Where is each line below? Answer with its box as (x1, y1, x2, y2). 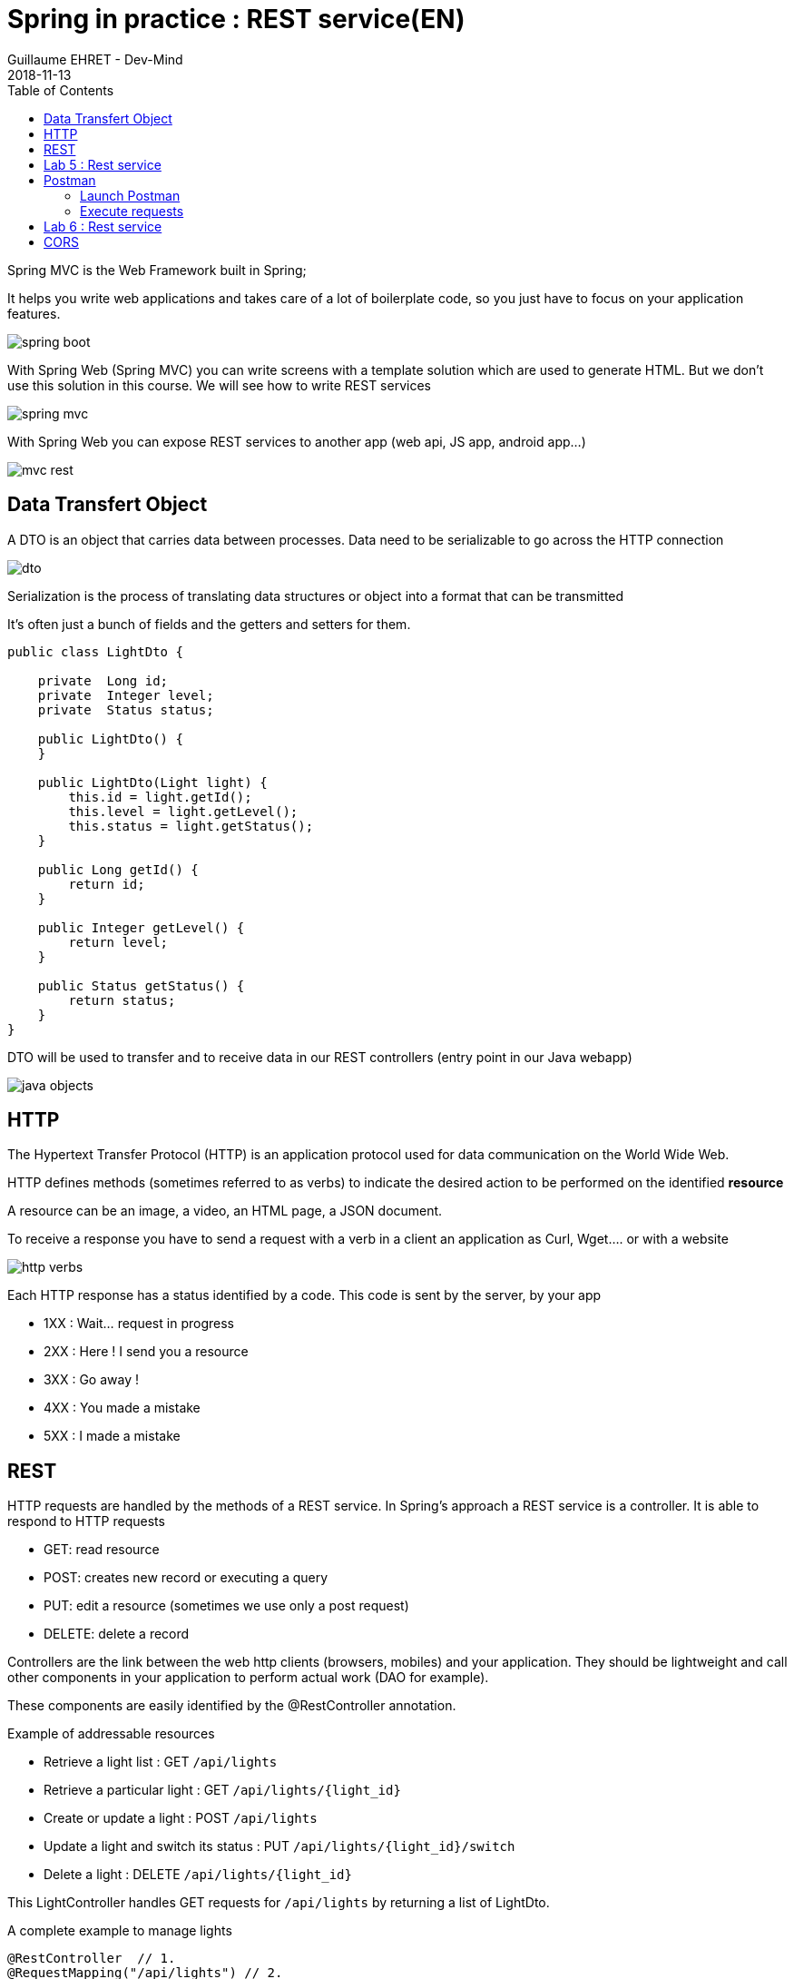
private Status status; (37, 702, 214, 717)
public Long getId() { (37, 862, 199, 877)
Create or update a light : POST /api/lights (44, 1810, 318, 1826)
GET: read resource (44, 1541, 160, 1558)
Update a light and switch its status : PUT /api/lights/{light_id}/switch (44, 1838, 515, 1855)
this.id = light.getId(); (68, 789, 252, 804)
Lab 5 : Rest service (44, 156, 162, 172)
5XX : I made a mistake (44, 1428, 181, 1444)
